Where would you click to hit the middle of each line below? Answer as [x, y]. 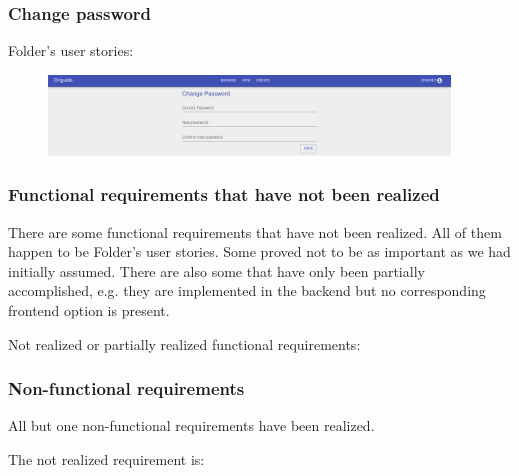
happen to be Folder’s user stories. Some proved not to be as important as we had [259, 251]
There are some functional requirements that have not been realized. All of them [255, 231]
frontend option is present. [89, 310]
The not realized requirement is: [106, 459]
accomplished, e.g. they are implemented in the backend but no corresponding [247, 290]
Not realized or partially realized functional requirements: [184, 343]
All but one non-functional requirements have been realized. [191, 425]
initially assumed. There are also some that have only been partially [216, 270]
